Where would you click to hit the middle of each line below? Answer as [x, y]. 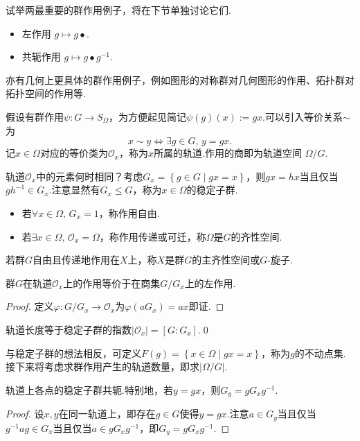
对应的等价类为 [74, 153]
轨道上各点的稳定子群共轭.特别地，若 [89, 389]
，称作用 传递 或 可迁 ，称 [153, 236]
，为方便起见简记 [148, 116]
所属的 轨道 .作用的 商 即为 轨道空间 [228, 153]
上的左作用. [210, 283]
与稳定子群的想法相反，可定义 [73, 353]
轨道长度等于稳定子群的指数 [69, 329]
